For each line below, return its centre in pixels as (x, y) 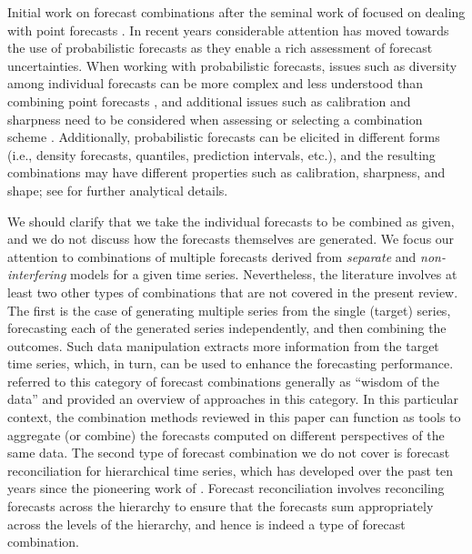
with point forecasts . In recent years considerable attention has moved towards (228, 30)
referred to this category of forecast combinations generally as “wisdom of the (224, 381)
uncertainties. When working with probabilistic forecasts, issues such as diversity (232, 65)
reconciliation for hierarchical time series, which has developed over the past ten (231, 470)
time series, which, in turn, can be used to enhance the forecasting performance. (231, 363)
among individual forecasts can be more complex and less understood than (216, 83)
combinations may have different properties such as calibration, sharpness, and (226, 172)
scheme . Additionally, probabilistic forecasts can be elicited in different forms (224, 137)
